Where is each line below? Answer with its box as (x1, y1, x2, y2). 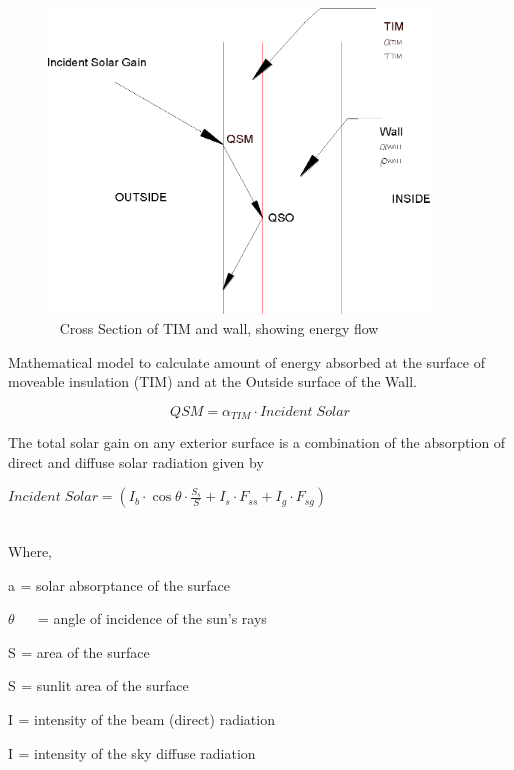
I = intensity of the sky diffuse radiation (8, 742, 256, 763)
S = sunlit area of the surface (8, 675, 189, 696)
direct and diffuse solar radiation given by (8, 451, 264, 472)
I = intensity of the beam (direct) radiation (8, 708, 275, 729)
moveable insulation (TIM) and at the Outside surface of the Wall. (8, 371, 418, 392)
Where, (8, 541, 52, 561)
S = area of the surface (8, 641, 150, 662)
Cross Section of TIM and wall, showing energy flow (59, 317, 379, 338)
